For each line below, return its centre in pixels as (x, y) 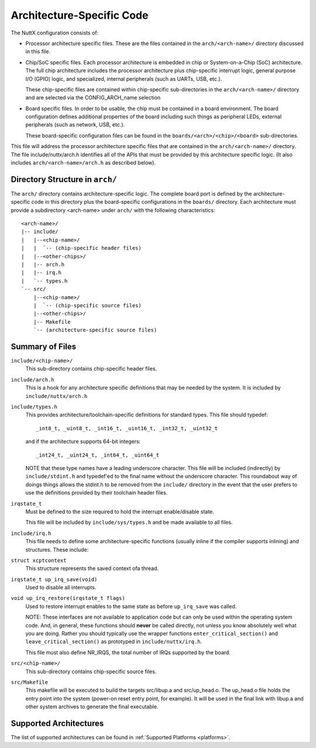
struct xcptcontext (39, 560)
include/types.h (34, 407)
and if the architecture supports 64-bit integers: (83, 441)
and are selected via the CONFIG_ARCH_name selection (93, 98)
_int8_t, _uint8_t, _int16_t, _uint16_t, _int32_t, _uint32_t (127, 428)
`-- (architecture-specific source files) (95, 330)
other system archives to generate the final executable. (92, 707)
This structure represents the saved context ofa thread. (92, 568)
